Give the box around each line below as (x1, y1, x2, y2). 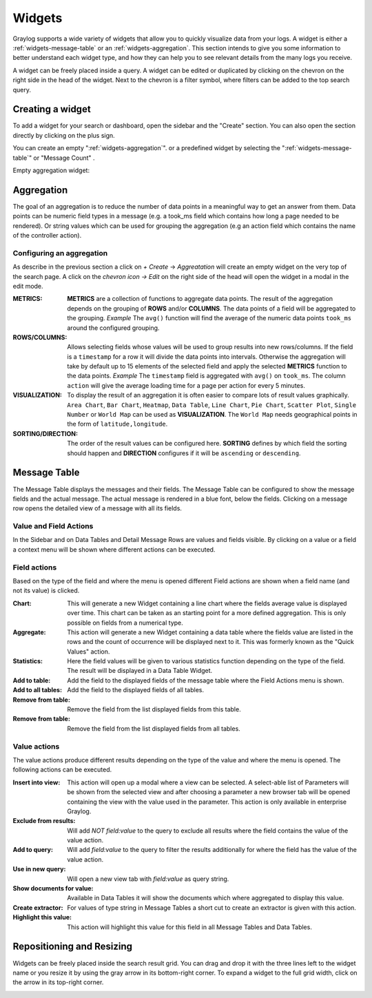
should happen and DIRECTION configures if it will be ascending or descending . (67, 448, 301, 457)
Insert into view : (12, 778, 61, 787)
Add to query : (12, 846, 53, 854)
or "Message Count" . (33, 154, 96, 162)
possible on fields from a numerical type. (67, 618, 184, 627)
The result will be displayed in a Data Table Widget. (67, 667, 213, 675)
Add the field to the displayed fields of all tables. (67, 686, 205, 694)
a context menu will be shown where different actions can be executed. (12, 545, 216, 554)
